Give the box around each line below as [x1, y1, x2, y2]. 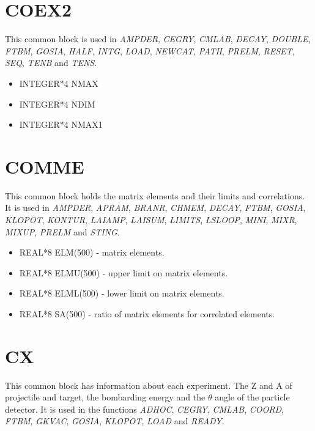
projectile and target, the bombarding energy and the [5, 391, 206, 403]
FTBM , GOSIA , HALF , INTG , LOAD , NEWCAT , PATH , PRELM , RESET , [5, 44, 295, 57]
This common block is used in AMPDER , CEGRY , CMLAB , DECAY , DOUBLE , [5, 32, 311, 45]
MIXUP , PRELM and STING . [5, 225, 120, 238]
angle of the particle [215, 391, 290, 403]
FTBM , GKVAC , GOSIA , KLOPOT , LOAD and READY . [5, 414, 224, 427]
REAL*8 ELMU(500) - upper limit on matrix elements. [19, 266, 228, 279]
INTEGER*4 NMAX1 [19, 118, 103, 131]
